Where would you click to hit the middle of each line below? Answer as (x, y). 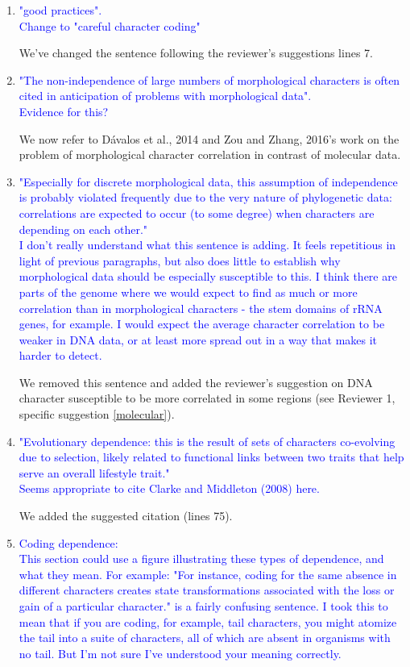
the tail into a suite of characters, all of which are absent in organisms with (205, 638)
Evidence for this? (64, 111)
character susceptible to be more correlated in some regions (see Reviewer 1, (207, 398)
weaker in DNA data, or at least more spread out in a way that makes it (198, 339)
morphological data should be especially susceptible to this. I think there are (208, 276)
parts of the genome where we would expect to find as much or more (188, 292)
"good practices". (60, 10)
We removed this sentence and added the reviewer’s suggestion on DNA (196, 382)
